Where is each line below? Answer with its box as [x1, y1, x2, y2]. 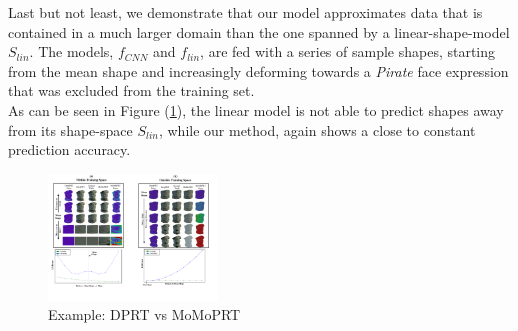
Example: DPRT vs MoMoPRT [48, 304, 241, 325]
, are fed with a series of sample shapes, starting [200, 41, 496, 62]
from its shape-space [8, 119, 133, 140]
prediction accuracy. [8, 139, 131, 160]
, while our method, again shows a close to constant [158, 119, 476, 140]
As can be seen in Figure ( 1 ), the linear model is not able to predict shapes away [8, 99, 504, 120]
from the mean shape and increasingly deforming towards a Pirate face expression [8, 60, 509, 81]
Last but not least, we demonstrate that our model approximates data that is [8, 2, 483, 22]
